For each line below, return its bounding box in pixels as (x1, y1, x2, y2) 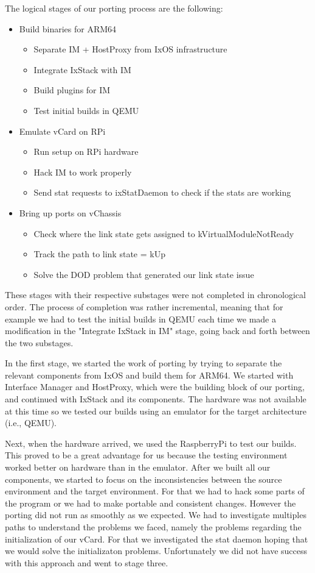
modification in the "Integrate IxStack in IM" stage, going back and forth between (5, 324, 310, 337)
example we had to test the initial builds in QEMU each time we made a (5, 312, 276, 325)
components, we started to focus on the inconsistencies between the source (5, 472, 282, 485)
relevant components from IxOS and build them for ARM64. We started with (5, 368, 294, 381)
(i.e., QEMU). (5, 416, 57, 429)
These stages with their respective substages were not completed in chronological (5, 288, 306, 301)
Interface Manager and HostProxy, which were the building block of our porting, (5, 380, 305, 393)
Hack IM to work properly (33, 165, 132, 178)
